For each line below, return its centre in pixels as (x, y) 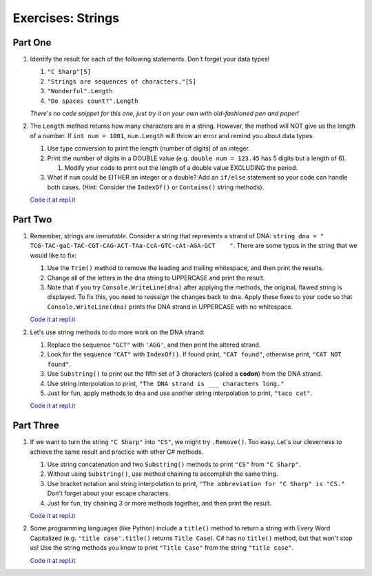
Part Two (32, 219)
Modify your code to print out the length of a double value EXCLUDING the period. (181, 167)
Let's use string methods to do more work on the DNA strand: (117, 332)
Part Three (36, 426)
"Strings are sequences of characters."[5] (122, 81)
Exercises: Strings (66, 18)
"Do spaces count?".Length (93, 101)
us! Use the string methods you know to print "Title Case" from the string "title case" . (162, 548)
